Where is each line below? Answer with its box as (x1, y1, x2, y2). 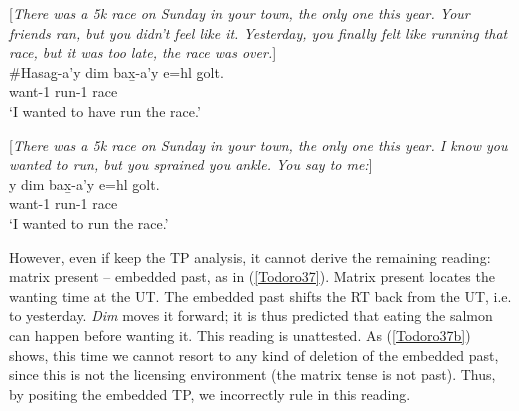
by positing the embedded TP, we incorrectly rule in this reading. (9, 383, 411, 404)
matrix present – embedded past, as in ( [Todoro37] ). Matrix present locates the (9, 266, 495, 287)
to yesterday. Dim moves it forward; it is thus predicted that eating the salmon (9, 305, 493, 326)
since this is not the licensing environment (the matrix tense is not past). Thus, (9, 364, 496, 385)
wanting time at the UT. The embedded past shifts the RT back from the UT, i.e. (9, 285, 512, 306)
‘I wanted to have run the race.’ (9, 100, 201, 121)
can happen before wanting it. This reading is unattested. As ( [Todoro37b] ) (9, 324, 471, 345)
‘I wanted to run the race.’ (9, 212, 169, 233)
